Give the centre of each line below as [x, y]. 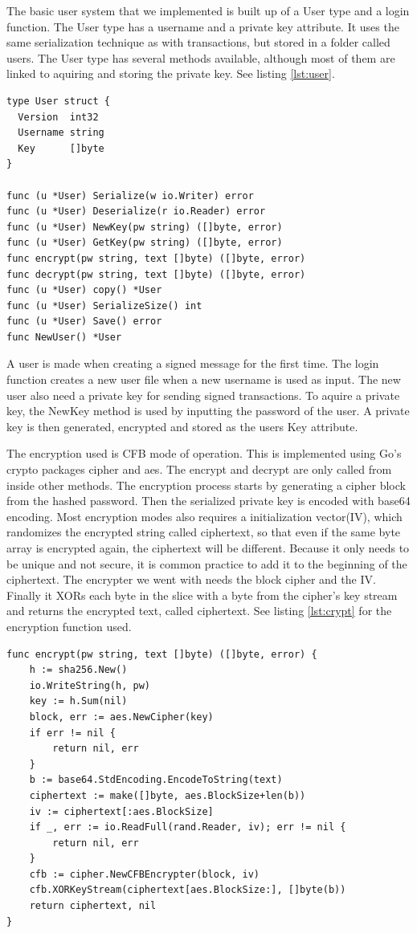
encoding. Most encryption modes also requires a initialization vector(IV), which [204, 516]
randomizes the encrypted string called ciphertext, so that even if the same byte [204, 532]
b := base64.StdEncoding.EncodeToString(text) [156, 780]
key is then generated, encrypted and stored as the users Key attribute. [182, 426]
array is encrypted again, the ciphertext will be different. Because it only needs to [208, 548]
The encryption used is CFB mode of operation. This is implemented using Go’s [204, 453]
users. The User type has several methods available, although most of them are [201, 57]
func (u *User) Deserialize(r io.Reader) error [136, 212]
